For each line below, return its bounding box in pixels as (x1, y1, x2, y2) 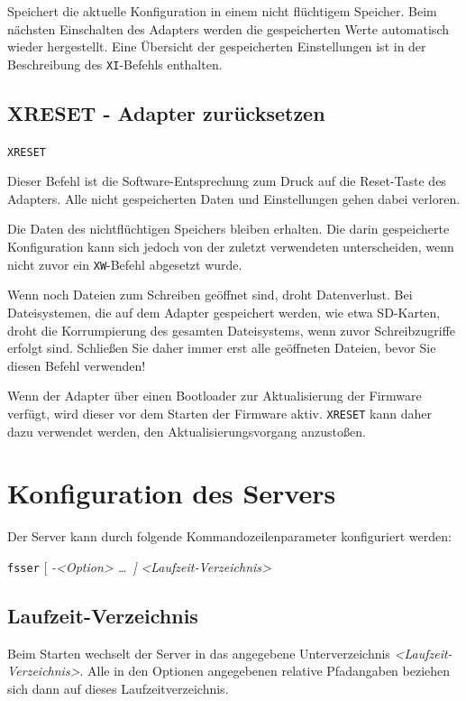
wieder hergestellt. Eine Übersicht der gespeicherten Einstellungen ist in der (7, 37, 426, 56)
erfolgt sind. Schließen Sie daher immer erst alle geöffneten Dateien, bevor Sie (7, 338, 436, 357)
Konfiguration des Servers (7, 475, 336, 512)
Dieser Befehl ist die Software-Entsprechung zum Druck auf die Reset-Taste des (7, 171, 446, 190)
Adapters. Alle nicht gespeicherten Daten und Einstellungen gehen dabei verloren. (7, 189, 461, 208)
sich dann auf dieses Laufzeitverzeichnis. (7, 678, 229, 697)
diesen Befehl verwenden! (7, 355, 146, 374)
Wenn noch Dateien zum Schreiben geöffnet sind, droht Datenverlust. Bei (7, 285, 413, 304)
